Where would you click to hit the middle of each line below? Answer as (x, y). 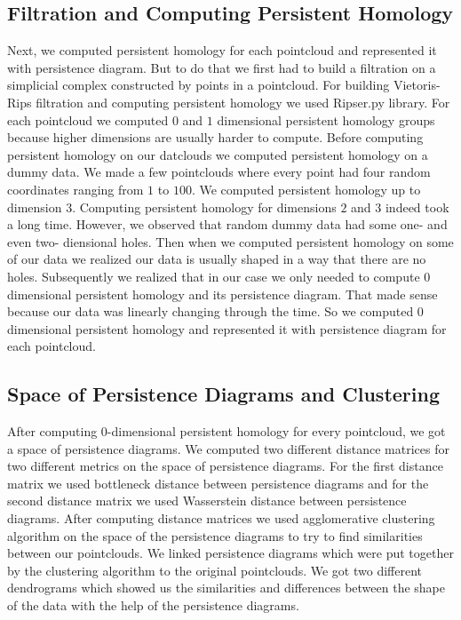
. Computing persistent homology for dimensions (204, 207)
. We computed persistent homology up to (306, 189)
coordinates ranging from (76, 189)
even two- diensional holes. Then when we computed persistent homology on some (230, 241)
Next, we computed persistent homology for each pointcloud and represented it (222, 50)
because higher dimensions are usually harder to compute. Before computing (215, 137)
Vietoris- (417, 85)
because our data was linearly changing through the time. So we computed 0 (215, 311)
